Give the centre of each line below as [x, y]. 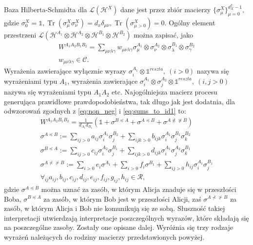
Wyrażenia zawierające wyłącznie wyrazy [65, 71]
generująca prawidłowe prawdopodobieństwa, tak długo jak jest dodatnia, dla [120, 101]
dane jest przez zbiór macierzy [165, 9]
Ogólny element [192, 22]
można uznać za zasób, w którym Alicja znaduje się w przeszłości [139, 189]
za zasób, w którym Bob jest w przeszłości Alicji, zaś [122, 198]
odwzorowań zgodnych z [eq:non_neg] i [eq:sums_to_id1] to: [95, 111]
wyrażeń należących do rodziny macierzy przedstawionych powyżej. [104, 236]
